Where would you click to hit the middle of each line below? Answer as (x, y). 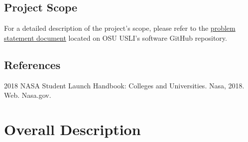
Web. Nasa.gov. (28, 95)
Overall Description (72, 129)
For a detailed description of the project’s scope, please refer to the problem (120, 28)
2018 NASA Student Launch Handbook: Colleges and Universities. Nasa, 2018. (124, 85)
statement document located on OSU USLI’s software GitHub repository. (116, 37)
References (32, 64)
